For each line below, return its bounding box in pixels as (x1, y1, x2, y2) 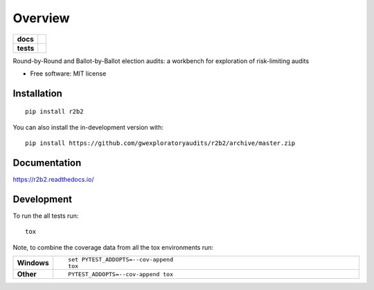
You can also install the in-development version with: (12, 123, 164, 131)
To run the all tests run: (12, 212, 79, 220)
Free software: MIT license (30, 69, 107, 78)
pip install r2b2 (25, 108, 84, 116)
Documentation (12, 157, 82, 169)
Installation (12, 87, 62, 99)
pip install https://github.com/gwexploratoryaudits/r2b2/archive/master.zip (25, 139, 296, 147)
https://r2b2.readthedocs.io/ (12, 176, 94, 184)
